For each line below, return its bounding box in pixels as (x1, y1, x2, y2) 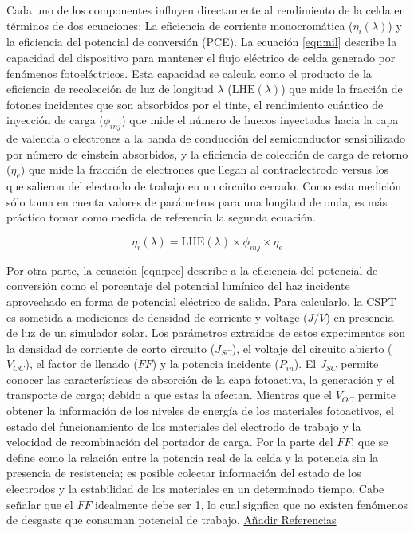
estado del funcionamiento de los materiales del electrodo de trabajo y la (6, 417, 361, 434)
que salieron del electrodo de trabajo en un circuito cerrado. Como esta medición (6, 178, 402, 194)
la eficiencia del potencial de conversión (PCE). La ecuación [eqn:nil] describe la (6, 33, 397, 50)
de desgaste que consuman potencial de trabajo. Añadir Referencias (6, 511, 337, 528)
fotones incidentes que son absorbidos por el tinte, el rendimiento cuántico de (6, 96, 384, 112)
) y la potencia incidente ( (152, 355, 279, 372)
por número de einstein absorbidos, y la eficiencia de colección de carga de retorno (6, 145, 408, 162)
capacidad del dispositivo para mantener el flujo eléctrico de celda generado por (6, 49, 396, 65)
